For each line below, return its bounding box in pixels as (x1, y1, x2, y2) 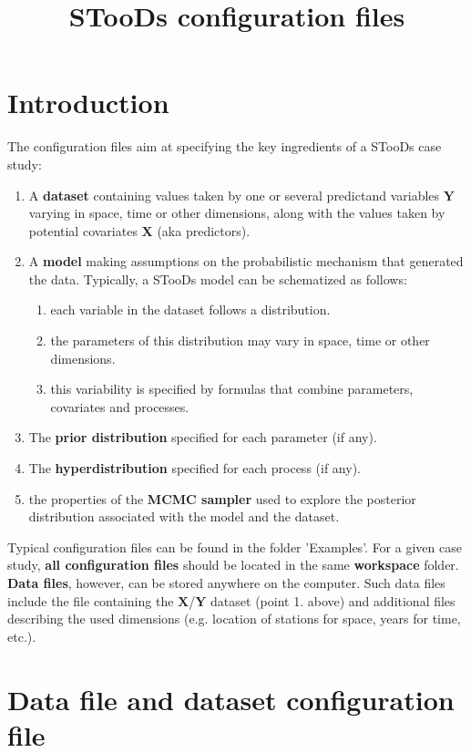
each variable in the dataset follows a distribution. (50, 300, 331, 319)
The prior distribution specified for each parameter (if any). (28, 428, 377, 447)
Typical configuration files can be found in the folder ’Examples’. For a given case (7, 537, 462, 556)
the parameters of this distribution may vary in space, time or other (50, 331, 430, 350)
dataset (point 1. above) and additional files (210, 591, 456, 610)
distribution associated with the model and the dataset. (28, 507, 340, 526)
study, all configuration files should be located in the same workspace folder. (7, 555, 459, 574)
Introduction (7, 84, 169, 121)
